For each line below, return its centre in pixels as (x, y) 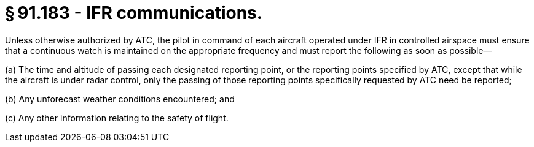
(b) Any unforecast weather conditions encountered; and (120, 99)
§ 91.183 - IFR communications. (134, 13)
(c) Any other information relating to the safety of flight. (117, 118)
